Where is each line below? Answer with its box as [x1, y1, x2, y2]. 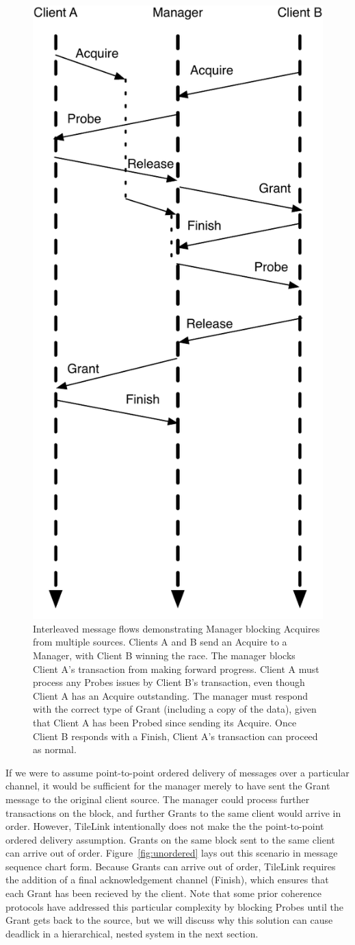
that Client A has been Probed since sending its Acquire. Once [33, 715, 297, 729]
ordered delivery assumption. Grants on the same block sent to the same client [5, 832, 335, 846]
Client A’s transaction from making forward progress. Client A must [33, 661, 319, 676]
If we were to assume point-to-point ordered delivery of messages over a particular [5, 765, 350, 779]
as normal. [33, 742, 77, 757]
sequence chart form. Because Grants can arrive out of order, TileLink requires [5, 859, 336, 873]
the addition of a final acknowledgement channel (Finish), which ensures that [5, 872, 329, 887]
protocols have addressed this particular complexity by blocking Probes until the [5, 899, 343, 913]
